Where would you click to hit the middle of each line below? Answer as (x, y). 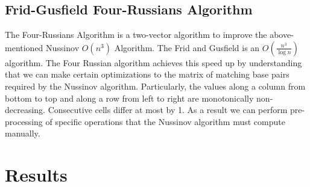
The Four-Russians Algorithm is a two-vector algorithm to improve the (136, 35)
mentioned (24, 47)
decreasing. (25, 110)
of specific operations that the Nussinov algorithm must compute (165, 121)
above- (282, 35)
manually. (23, 133)
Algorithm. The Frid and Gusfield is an (187, 47)
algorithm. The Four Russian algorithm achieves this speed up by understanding (153, 62)
